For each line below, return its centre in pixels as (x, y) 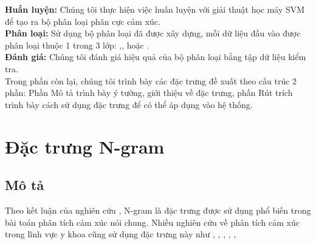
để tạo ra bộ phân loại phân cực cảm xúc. (83, 21)
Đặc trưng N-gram (85, 146)
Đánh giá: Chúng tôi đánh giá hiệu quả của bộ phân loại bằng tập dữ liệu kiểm (156, 57)
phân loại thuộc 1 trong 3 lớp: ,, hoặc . (77, 45)
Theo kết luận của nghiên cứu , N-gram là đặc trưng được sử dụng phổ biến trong (158, 210)
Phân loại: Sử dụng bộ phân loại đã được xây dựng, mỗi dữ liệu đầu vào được (153, 33)
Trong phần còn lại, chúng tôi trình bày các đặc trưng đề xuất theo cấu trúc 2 (151, 80)
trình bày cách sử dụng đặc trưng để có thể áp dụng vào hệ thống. (129, 104)
